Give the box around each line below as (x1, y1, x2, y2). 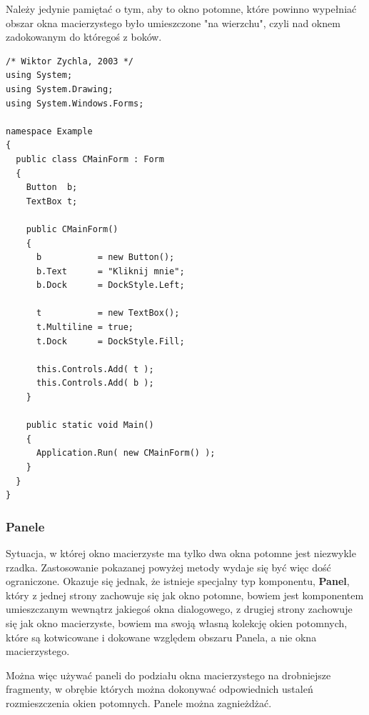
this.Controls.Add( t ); (36, 364, 154, 374)
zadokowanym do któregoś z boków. (6, 29, 162, 44)
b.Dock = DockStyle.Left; (36, 280, 185, 291)
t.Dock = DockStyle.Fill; (36, 336, 185, 346)
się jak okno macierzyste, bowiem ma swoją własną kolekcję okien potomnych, (6, 615, 348, 630)
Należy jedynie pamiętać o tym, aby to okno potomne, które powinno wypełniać (6, 1, 357, 16)
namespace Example (6, 126, 93, 136)
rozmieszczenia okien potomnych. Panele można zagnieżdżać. (6, 695, 272, 710)
